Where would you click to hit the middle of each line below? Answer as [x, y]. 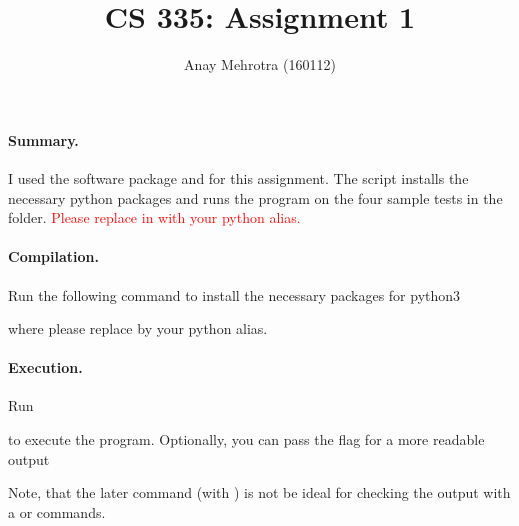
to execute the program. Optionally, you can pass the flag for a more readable [246, 439]
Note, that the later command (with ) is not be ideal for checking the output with [259, 492]
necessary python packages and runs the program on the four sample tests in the [255, 197]
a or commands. [57, 511]
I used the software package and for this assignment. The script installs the [238, 177]
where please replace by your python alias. [138, 328]
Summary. [43, 139]
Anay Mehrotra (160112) [260, 64]
